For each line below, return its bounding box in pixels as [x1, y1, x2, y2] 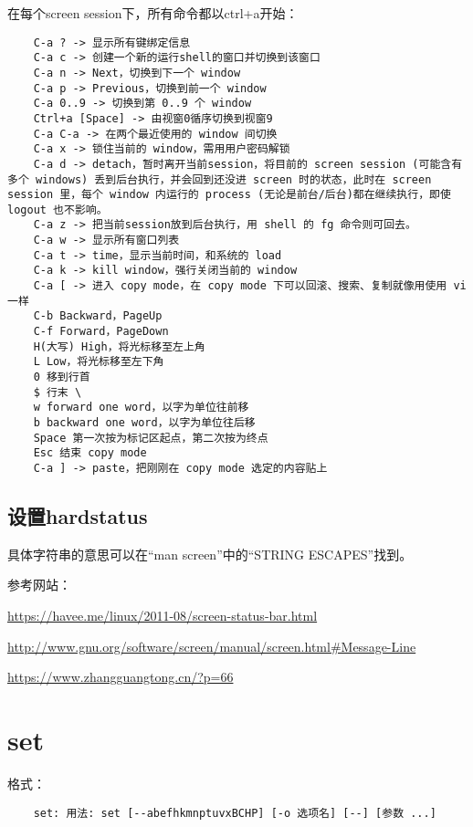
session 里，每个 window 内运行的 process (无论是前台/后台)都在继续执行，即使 [7, 188, 451, 202]
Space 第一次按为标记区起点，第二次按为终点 [33, 431, 268, 445]
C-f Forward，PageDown [33, 325, 169, 339]
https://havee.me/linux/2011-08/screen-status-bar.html [7, 606, 318, 625]
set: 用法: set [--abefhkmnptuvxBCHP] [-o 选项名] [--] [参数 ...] [33, 806, 436, 820]
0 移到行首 [33, 371, 90, 384]
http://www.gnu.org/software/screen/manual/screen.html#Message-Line [7, 636, 416, 655]
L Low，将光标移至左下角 [33, 355, 164, 369]
